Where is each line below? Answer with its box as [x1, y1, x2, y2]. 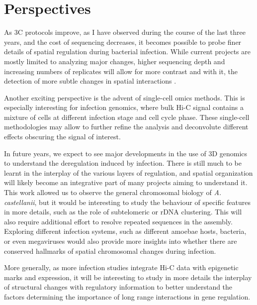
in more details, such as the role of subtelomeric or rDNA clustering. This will [4, 206, 242, 217]
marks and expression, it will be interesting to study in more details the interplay [4, 272, 252, 282]
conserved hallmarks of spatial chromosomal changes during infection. [4, 245, 216, 256]
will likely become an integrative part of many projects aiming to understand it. [4, 177, 248, 188]
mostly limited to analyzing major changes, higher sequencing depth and [4, 56, 225, 66]
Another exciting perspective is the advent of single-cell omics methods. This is [4, 92, 245, 102]
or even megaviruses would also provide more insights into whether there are [4, 236, 237, 246]
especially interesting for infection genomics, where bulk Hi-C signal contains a [4, 102, 244, 112]
